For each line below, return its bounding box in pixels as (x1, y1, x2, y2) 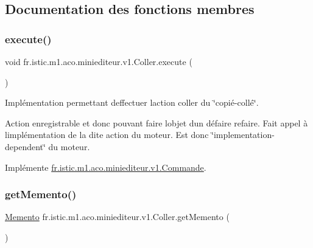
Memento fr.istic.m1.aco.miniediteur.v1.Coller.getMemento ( (5, 210, 230, 223)
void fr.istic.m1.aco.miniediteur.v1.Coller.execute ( (5, 55, 192, 67)
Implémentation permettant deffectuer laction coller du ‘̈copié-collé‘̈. (5, 96, 259, 109)
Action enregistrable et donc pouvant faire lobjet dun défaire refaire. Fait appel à (5, 116, 308, 129)
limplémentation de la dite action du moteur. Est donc (5, 128, 209, 141)
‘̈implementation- (211, 128, 275, 141)
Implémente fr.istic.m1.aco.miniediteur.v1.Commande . (5, 160, 206, 173)
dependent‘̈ (5, 140, 46, 153)
